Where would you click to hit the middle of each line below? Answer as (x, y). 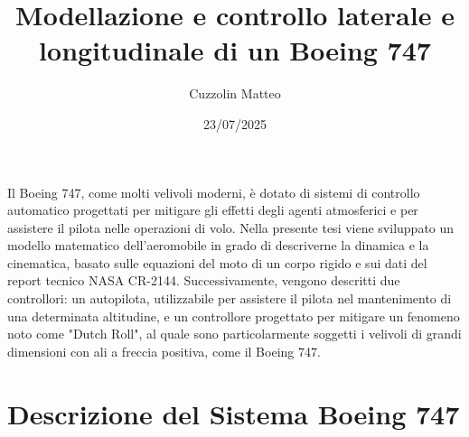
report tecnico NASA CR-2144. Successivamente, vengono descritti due (204, 280)
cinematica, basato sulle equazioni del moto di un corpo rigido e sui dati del (217, 262)
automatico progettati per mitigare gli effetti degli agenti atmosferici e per (213, 210)
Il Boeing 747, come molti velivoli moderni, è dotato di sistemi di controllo (214, 192)
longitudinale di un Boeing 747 (235, 50)
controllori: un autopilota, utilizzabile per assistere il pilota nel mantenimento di (230, 298)
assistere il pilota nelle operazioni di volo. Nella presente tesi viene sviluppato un (231, 227)
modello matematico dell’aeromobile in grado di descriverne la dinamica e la (218, 245)
